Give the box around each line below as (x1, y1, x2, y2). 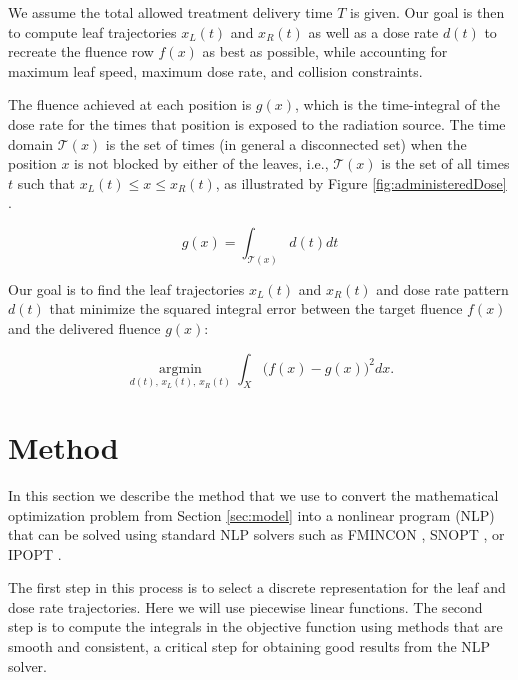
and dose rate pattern (376, 278, 509, 299)
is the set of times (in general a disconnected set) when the (105, 133, 467, 154)
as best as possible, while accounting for (202, 41, 448, 62)
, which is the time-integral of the (295, 94, 501, 115)
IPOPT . (8, 543, 62, 564)
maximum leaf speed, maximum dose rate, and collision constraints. (8, 60, 423, 81)
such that (17, 172, 75, 193)
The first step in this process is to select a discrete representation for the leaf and (8, 577, 506, 598)
